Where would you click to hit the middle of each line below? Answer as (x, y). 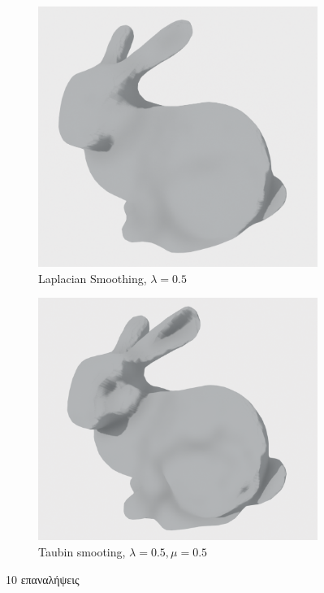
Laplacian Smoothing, (93, 278)
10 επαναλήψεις (43, 579)
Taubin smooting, (82, 552)
